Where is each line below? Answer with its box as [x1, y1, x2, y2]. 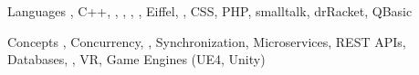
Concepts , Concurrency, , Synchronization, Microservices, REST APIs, [7, 32, 406, 51]
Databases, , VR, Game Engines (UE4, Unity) [7, 50, 266, 69]
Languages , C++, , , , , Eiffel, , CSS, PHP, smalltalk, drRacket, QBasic [7, 2, 413, 20]
